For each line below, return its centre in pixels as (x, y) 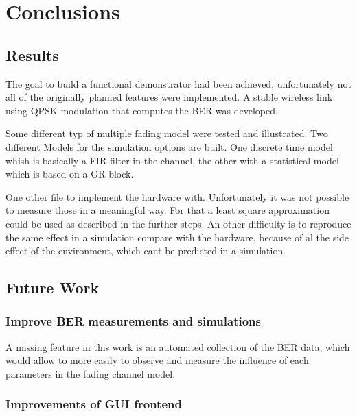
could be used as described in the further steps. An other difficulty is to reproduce (178, 223)
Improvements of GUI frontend (94, 404)
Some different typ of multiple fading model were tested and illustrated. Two (167, 133)
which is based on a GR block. (70, 174)
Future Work (53, 287)
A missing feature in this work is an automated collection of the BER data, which (178, 346)
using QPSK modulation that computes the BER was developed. (142, 110)
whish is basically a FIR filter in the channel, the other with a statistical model (172, 160)
